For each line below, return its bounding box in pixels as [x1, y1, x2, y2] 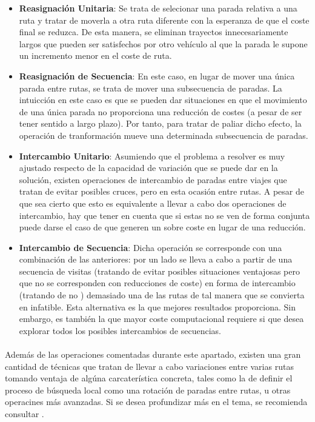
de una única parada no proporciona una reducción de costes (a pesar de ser [19, 105, 302, 118]
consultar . [5, 407, 44, 420]
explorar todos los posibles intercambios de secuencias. [19, 324, 221, 337]
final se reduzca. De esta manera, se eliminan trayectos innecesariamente [19, 25, 288, 38]
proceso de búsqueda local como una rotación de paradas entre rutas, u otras [5, 383, 291, 396]
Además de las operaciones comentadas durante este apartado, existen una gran [5, 348, 301, 361]
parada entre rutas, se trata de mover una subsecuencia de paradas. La [19, 81, 282, 94]
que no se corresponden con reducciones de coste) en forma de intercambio [19, 276, 296, 289]
